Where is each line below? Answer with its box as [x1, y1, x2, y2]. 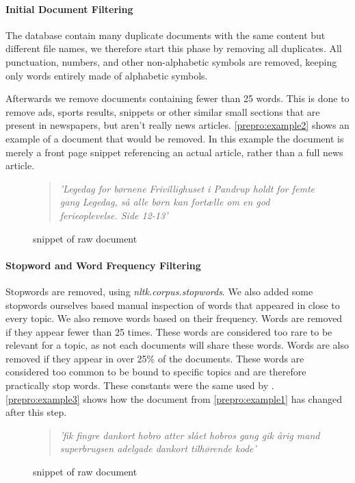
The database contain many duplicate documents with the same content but [5, 27, 326, 42]
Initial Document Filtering [5, 1, 133, 16]
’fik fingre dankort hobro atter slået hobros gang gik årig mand [60, 428, 320, 442]
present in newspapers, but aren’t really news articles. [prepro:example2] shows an [5, 118, 350, 132]
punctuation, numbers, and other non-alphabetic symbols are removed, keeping [5, 54, 337, 69]
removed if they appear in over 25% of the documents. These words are [5, 351, 304, 365]
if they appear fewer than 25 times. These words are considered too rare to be [5, 324, 332, 338]
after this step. [5, 405, 67, 419]
